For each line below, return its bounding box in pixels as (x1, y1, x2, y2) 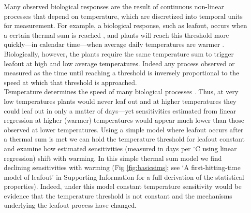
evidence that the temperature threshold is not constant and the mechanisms (4, 190, 232, 200)
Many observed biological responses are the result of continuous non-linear (4, 1, 224, 11)
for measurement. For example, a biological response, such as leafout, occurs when (4, 20, 247, 30)
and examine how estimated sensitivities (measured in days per (4, 143, 191, 153)
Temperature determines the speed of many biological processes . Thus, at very (4, 86, 238, 97)
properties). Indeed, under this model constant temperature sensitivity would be (4, 181, 242, 191)
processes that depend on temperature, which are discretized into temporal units (4, 11, 243, 21)
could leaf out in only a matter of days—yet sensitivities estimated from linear (4, 105, 236, 115)
